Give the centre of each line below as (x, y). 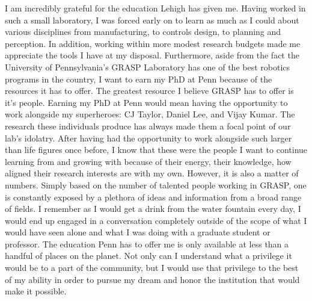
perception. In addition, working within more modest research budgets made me (153, 43)
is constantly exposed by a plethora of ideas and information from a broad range (153, 197)
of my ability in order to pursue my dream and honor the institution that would (152, 279)
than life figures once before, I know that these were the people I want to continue (156, 150)
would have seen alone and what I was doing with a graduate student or (138, 232)
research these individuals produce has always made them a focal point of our (148, 126)
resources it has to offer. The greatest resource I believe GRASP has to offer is (149, 91)
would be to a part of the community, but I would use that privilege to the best (152, 268)
